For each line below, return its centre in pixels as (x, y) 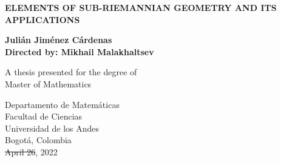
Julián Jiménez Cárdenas (59, 40)
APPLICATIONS (42, 19)
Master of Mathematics (48, 83)
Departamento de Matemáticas (62, 104)
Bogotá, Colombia (38, 140)
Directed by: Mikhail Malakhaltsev (80, 51)
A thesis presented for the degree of (71, 72)
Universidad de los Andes (52, 128)
